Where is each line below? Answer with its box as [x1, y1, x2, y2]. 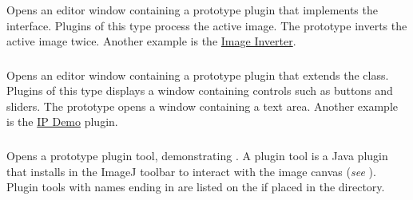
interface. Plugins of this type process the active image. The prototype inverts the [6, 17, 407, 33]
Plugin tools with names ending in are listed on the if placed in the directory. [6, 178, 385, 195]
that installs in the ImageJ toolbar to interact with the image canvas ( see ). [6, 163, 376, 179]
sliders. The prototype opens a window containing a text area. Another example [6, 97, 398, 114]
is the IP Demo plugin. [6, 113, 118, 130]
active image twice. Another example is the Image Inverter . [6, 33, 296, 49]
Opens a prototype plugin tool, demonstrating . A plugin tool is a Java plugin [6, 147, 388, 163]
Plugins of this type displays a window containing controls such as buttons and [6, 82, 393, 99]
